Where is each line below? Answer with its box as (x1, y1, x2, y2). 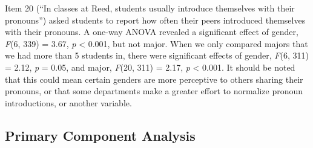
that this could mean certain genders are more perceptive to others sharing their (5, 72, 303, 85)
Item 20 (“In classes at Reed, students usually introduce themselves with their (5, 2, 295, 14)
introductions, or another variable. (5, 96, 132, 109)
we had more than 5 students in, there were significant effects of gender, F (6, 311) (5, 49, 309, 62)
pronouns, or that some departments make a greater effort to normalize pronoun (5, 85, 303, 97)
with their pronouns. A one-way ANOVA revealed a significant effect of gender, (5, 25, 298, 38)
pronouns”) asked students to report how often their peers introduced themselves (5, 13, 306, 26)
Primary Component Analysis (5, 126, 196, 144)
